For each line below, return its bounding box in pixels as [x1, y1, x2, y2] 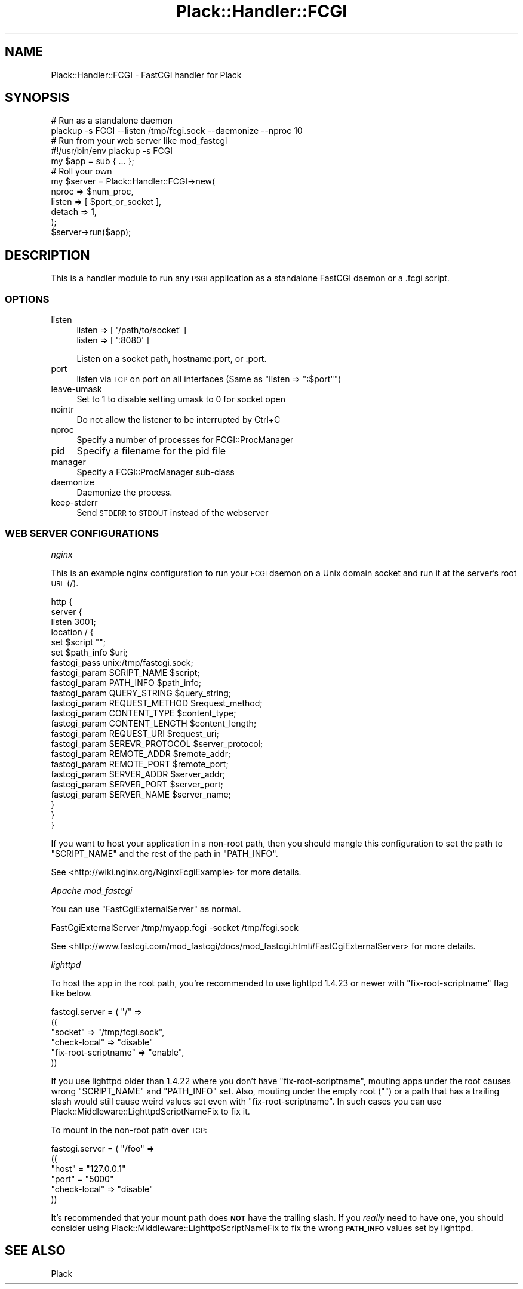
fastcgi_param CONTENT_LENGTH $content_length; [51, 718, 257, 728]
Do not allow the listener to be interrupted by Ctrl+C [76, 414, 281, 425]
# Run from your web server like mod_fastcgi [51, 136, 227, 146]
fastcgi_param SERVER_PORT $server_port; [51, 779, 223, 789]
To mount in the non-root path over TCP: [51, 1124, 207, 1135]
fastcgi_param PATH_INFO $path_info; [51, 677, 201, 688]
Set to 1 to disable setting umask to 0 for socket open [76, 394, 285, 405]
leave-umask [51, 384, 102, 395]
